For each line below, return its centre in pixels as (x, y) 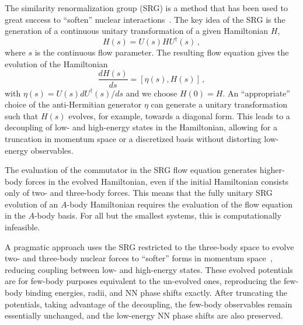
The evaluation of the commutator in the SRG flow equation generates (131, 170)
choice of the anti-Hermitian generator (73, 104)
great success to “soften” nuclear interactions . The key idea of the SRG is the (145, 19)
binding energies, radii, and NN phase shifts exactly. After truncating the (156, 293)
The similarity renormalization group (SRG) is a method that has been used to (146, 8)
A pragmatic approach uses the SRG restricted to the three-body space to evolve (149, 246)
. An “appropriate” (256, 93)
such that (22, 115)
